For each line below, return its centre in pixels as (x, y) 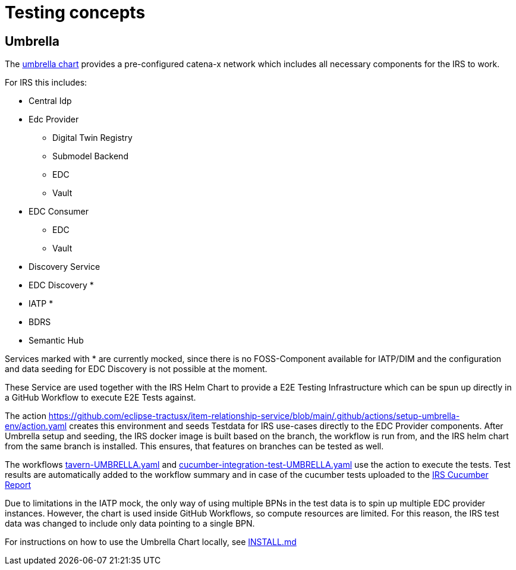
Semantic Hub (56, 341)
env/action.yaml (36, 426)
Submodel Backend (90, 156)
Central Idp (50, 101)
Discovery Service (64, 267)
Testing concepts (75, 12)
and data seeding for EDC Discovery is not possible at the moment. (136, 369)
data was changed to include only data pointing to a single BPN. (130, 524)
